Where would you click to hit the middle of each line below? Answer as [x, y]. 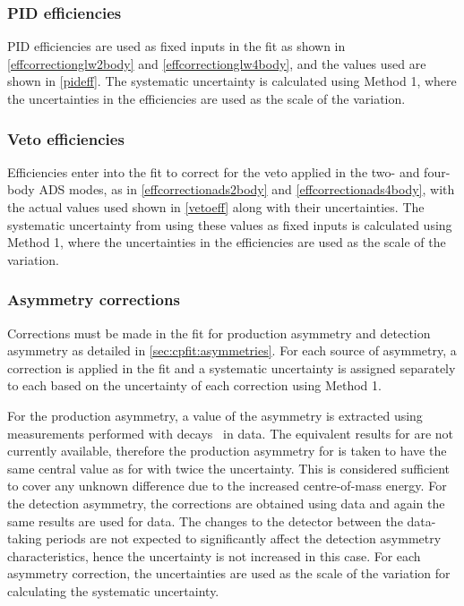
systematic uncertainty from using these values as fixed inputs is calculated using [230, 224]
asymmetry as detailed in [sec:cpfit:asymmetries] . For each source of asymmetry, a [232, 350]
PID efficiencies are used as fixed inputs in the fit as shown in [176, 46]
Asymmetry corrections [94, 299]
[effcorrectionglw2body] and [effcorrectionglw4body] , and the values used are [217, 63]
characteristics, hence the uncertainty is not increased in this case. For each [214, 555]
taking [25, 538]
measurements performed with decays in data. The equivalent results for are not [230, 433]
